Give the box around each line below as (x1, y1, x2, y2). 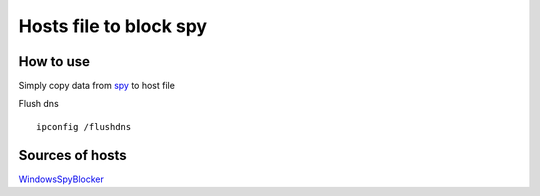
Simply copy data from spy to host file (18, 80, 175, 92)
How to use (18, 53, 90, 70)
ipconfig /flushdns (36, 121, 132, 132)
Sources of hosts (18, 146, 127, 164)
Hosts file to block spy (18, 15, 208, 37)
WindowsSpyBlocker (18, 173, 104, 185)
